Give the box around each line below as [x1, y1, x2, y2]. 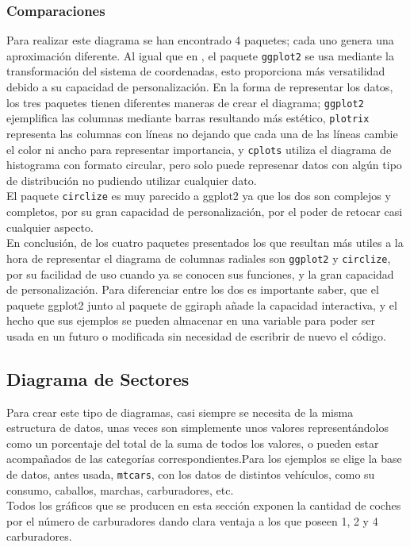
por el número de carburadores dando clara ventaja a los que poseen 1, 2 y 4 [6, 512, 378, 529]
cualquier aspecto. [6, 218, 94, 235]
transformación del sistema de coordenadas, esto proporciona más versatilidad [6, 63, 385, 79]
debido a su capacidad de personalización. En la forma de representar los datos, [6, 79, 393, 95]
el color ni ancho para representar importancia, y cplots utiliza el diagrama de [6, 141, 392, 157]
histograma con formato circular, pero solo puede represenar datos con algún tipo [6, 156, 402, 173]
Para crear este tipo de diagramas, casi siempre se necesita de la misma [6, 403, 354, 420]
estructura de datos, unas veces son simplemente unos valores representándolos [6, 419, 389, 436]
